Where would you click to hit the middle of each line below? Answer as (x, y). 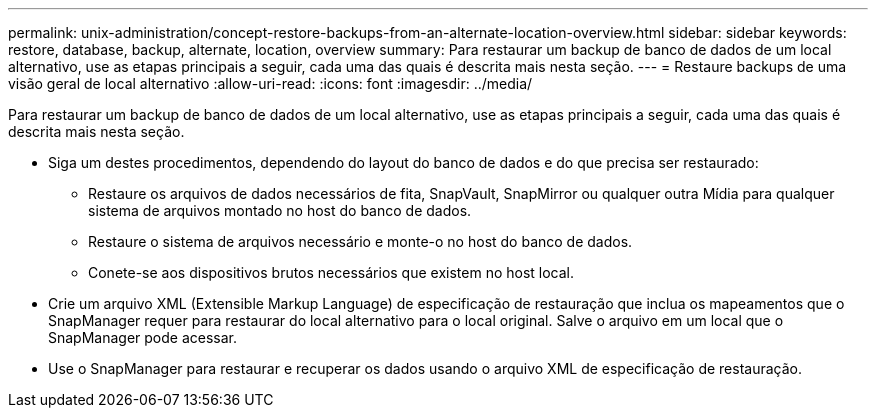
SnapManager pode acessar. (143, 337)
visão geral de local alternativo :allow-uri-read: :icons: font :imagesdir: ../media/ (270, 83)
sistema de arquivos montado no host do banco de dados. (280, 210)
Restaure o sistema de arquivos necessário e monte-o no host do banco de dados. (360, 241)
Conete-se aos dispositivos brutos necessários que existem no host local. (331, 272)
